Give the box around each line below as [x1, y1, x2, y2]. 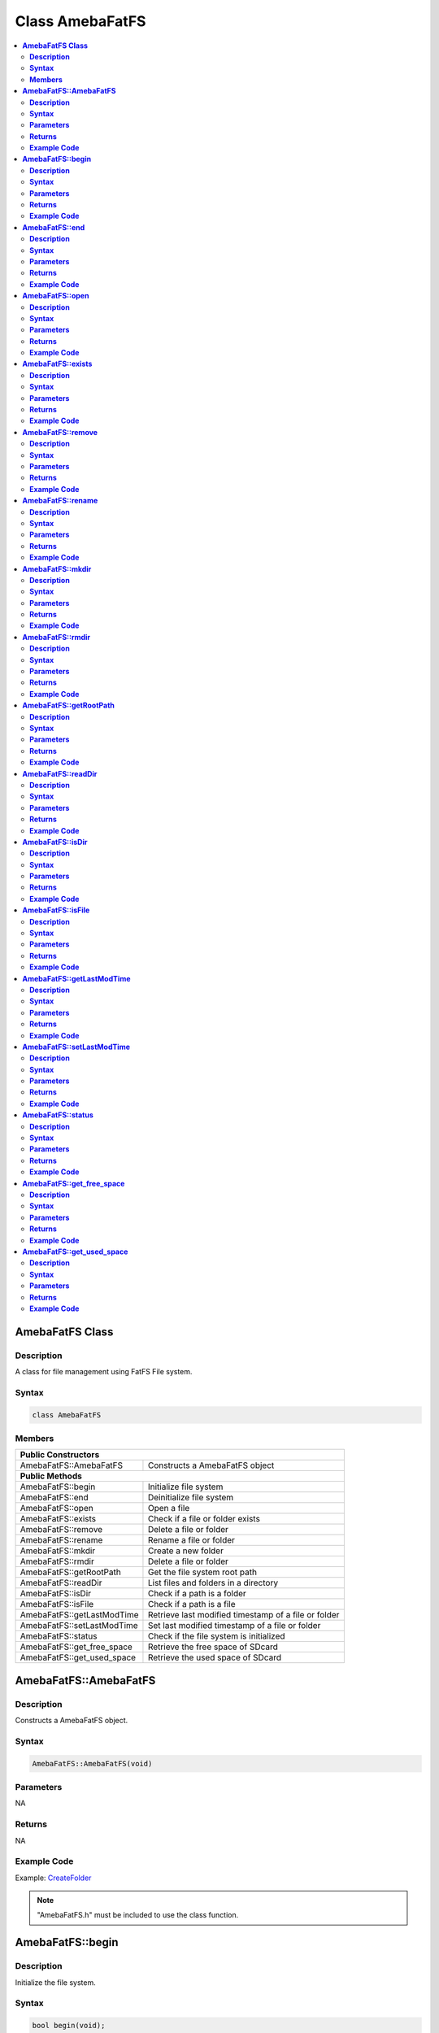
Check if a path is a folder [147, 1588, 247, 1600]
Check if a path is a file [147, 1599, 236, 1610]
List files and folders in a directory [147, 1578, 279, 1589]
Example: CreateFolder [15, 1873, 92, 1883]
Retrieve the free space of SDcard [147, 1641, 278, 1652]
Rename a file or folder [147, 1535, 236, 1546]
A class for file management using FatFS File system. [15, 1367, 193, 1377]
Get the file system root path [147, 1566, 258, 1578]
